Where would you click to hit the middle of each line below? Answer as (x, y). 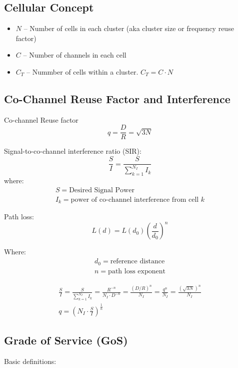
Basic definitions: (30, 361)
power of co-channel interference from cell (135, 200)
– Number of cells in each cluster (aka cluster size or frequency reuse (129, 28)
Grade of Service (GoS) (66, 340)
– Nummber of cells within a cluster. (82, 71)
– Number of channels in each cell (75, 55)
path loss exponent (137, 271)
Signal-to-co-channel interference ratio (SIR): (73, 151)
